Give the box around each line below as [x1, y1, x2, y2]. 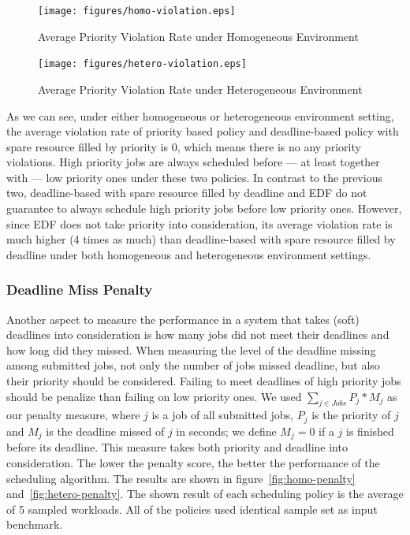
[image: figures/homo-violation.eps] [38, 6, 236, 17]
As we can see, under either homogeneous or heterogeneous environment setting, [6, 107, 394, 124]
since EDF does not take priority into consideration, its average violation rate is [6, 215, 393, 232]
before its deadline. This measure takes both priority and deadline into [6, 439, 348, 455]
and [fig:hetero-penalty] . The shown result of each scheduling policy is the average [6, 485, 404, 502]
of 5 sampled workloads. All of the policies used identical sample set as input [6, 500, 378, 517]
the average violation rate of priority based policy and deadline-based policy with [6, 123, 399, 139]
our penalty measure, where [6, 407, 140, 423]
